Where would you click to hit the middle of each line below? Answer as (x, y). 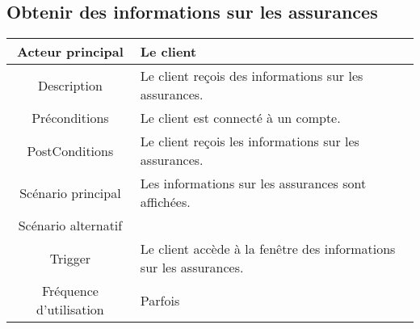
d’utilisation (70, 310)
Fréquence (70, 291)
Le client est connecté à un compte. (240, 118)
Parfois (160, 300)
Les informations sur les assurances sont (253, 183)
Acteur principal (70, 52)
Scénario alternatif (70, 226)
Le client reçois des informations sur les (252, 76)
